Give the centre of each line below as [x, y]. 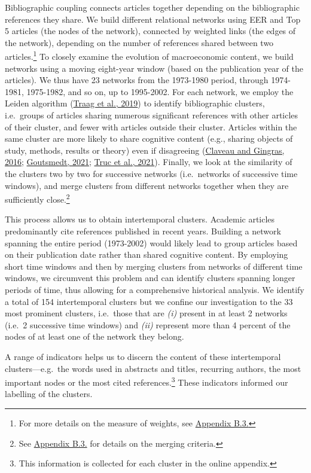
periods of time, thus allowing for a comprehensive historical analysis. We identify [155, 289]
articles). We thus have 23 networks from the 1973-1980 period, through [137, 80]
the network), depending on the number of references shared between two [139, 42]
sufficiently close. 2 [37, 198]
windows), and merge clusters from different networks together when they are [147, 185]
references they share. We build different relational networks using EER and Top [153, 19]
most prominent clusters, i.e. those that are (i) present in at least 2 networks [146, 313]
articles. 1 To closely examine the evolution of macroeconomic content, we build [149, 56]
